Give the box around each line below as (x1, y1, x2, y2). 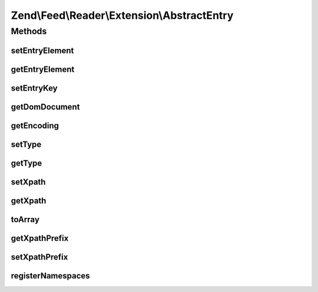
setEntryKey (11, 83, 58, 93)
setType (11, 139, 42, 150)
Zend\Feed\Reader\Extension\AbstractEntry (11, 9, 234, 22)
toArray (11, 214, 39, 224)
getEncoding (11, 121, 59, 131)
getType (11, 158, 42, 168)
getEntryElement (11, 64, 75, 74)
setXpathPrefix (11, 252, 68, 262)
